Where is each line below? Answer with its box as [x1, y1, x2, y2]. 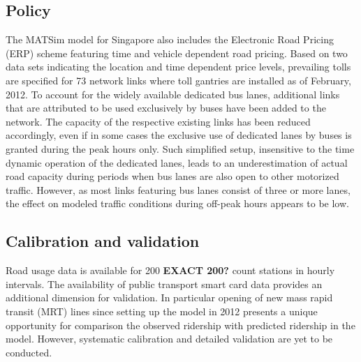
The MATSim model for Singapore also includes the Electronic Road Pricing [6, 32, 334, 47]
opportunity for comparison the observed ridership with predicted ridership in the [6, 317, 355, 332]
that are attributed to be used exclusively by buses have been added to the [6, 100, 326, 115]
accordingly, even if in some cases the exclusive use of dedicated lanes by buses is [6, 128, 352, 142]
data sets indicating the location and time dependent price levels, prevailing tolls [6, 59, 351, 74]
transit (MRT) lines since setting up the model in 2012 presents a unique [6, 303, 318, 318]
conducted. [6, 345, 52, 359]
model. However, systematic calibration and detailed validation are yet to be [6, 331, 333, 346]
